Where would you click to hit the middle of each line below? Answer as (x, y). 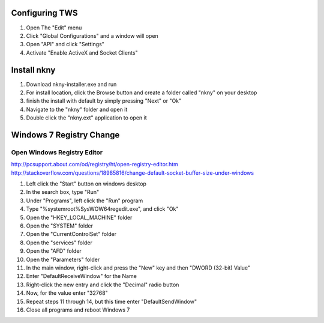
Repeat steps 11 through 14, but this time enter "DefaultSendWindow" (112, 301)
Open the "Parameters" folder (63, 259)
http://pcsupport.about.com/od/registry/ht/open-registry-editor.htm (94, 165)
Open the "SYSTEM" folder (59, 226)
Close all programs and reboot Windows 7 (78, 310)
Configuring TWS (44, 13)
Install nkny (33, 70)
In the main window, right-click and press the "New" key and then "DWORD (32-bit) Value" (138, 268)
